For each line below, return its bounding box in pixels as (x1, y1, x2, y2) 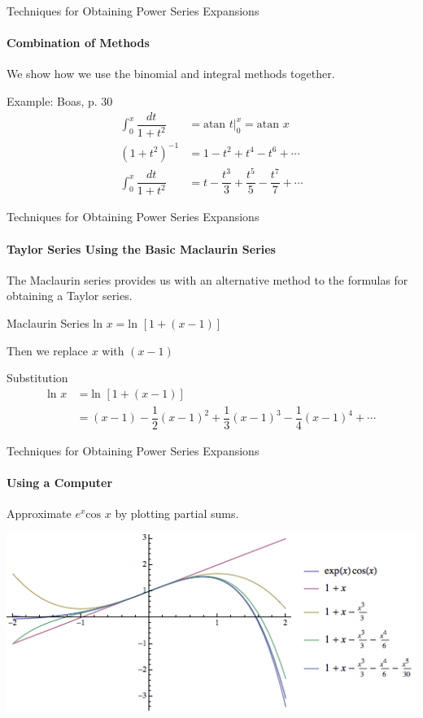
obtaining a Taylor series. (7, 287, 133, 304)
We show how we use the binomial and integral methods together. (7, 65, 335, 82)
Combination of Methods (7, 34, 150, 51)
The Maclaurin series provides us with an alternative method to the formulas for (7, 271, 408, 288)
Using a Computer (7, 474, 113, 491)
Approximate (7, 505, 72, 522)
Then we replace (7, 342, 88, 359)
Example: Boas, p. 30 (7, 92, 113, 109)
